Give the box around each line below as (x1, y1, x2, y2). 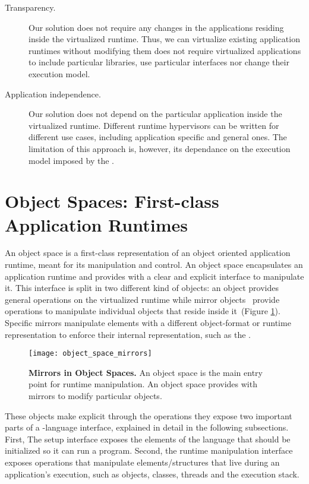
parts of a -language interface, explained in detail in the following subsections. (5, 421, 289, 434)
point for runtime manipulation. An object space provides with (29, 378, 257, 390)
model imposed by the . (29, 154, 114, 166)
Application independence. (5, 87, 101, 100)
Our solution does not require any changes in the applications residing (29, 21, 284, 33)
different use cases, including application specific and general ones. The (29, 131, 287, 143)
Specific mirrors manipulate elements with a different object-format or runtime (5, 317, 291, 328)
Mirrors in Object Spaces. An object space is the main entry (29, 366, 263, 378)
